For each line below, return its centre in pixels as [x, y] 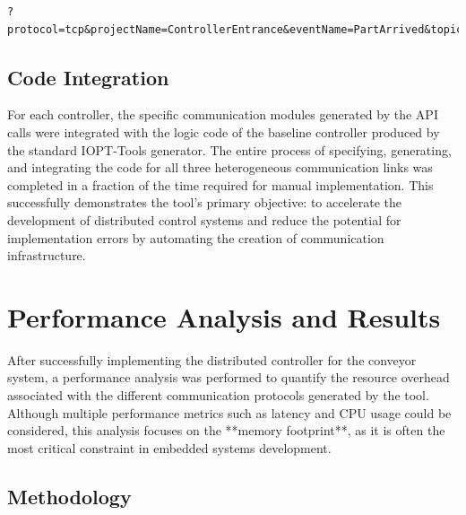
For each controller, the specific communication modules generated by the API [223, 114]
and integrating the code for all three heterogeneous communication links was [220, 167]
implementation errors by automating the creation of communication [196, 237]
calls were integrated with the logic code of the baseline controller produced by [224, 131]
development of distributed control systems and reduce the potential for [204, 219]
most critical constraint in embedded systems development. [169, 447]
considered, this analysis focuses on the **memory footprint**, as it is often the [226, 430]
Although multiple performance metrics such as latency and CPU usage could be [229, 412]
